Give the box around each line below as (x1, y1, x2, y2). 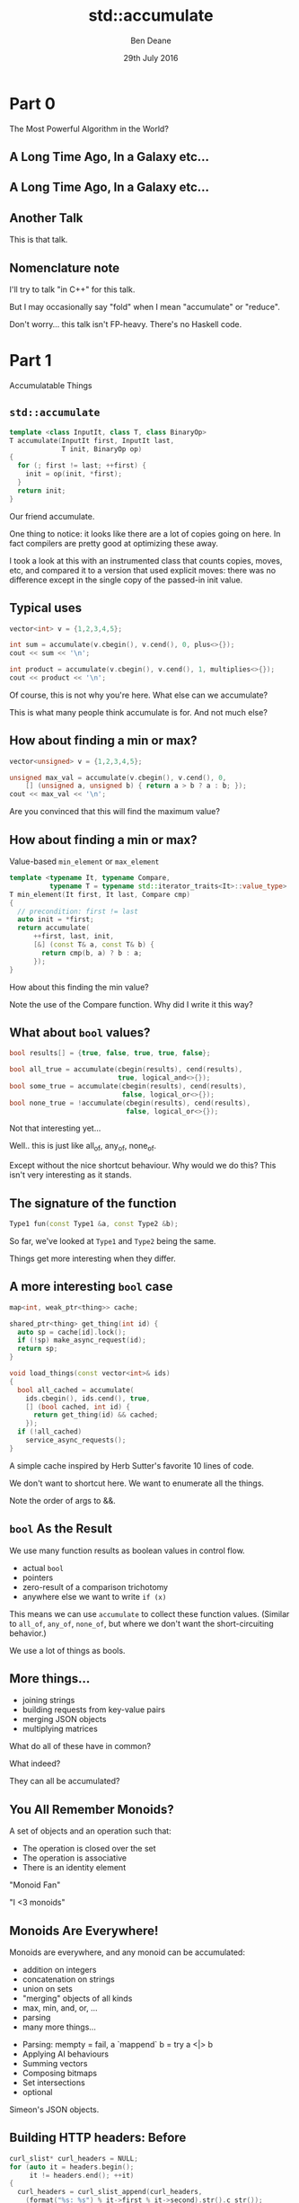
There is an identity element (22, 1862, 127, 1873)
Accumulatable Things (9, 380, 92, 391)
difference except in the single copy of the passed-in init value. (9, 574, 243, 585)
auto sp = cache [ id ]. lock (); (17, 1328, 127, 1337)
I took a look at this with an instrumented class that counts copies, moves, (9, 555, 283, 566)
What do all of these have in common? (9, 1741, 151, 1752)
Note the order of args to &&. (9, 1495, 116, 1506)
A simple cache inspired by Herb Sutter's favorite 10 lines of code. (9, 1460, 254, 1470)
